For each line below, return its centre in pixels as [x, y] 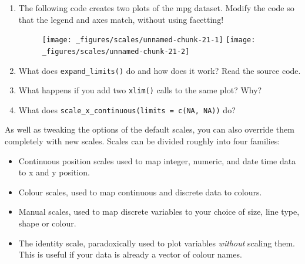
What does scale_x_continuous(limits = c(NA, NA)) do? [127, 109]
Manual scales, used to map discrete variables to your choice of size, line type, [159, 211]
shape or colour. [47, 223]
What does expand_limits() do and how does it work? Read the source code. [160, 70]
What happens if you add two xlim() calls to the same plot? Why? [140, 90]
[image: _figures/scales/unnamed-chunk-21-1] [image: [149, 40]
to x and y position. [54, 172]
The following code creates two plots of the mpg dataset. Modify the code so [156, 8]
